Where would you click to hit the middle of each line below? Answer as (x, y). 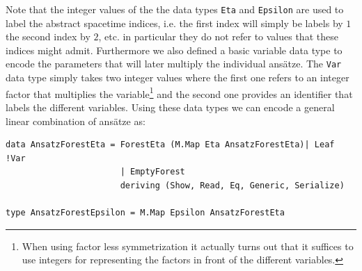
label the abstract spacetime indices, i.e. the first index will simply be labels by (174, 23)
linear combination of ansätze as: (76, 121)
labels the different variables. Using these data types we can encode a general (170, 107)
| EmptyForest (152, 172)
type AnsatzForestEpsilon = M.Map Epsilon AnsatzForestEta (145, 213)
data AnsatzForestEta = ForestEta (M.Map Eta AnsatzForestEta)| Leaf (170, 145)
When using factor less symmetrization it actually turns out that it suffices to (188, 246)
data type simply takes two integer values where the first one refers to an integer (178, 77)
